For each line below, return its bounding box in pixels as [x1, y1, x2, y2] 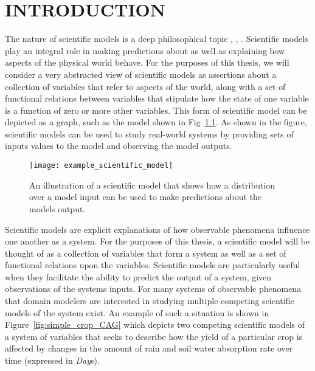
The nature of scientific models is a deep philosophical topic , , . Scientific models [5, 32, 308, 45]
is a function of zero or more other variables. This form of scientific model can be [5, 103, 307, 116]
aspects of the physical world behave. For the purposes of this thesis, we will [5, 56, 289, 69]
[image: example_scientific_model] [29, 161, 173, 170]
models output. [29, 202, 86, 215]
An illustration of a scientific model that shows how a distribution [29, 178, 275, 191]
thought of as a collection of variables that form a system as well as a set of [5, 246, 286, 259]
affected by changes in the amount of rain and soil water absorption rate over [5, 342, 293, 355]
